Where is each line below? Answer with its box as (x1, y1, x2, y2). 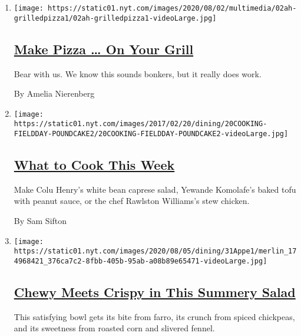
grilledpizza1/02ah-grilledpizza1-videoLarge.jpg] (14, 14, 217, 22)
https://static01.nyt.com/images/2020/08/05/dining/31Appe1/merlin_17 (14, 247, 297, 256)
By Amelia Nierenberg (14, 87, 95, 100)
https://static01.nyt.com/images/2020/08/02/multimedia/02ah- (48, 4, 297, 12)
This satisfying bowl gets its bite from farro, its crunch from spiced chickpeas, (14, 310, 295, 322)
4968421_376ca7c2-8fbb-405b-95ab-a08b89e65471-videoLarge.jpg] (14, 256, 267, 265)
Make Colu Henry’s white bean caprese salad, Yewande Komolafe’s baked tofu (14, 183, 296, 195)
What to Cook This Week (14, 156, 175, 174)
